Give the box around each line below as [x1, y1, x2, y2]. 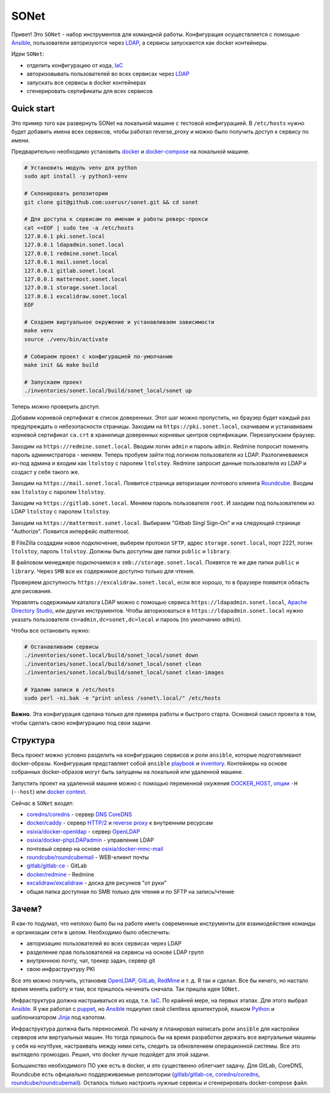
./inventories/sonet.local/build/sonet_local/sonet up [24, 387, 192, 395]
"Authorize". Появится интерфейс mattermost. [11, 528, 130, 535]
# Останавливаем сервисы [24, 643, 99, 651]
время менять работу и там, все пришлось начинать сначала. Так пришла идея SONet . [11, 985, 240, 993]
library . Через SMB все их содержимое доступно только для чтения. [11, 567, 195, 575]
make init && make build [24, 361, 99, 368]
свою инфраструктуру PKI [26, 966, 95, 973]
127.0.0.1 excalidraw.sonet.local [24, 293, 128, 300]
